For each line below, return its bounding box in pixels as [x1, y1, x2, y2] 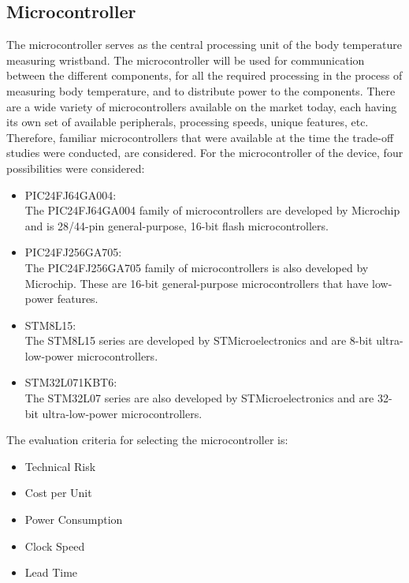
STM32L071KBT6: [24, 374, 117, 391]
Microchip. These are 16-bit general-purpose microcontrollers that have [24, 275, 369, 291]
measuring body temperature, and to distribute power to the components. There [6, 82, 396, 99]
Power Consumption [24, 511, 123, 528]
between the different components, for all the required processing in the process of [6, 67, 403, 84]
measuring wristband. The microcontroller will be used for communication [6, 51, 365, 68]
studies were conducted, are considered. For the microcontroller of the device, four [6, 144, 403, 161]
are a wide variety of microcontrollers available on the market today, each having [6, 98, 397, 114]
